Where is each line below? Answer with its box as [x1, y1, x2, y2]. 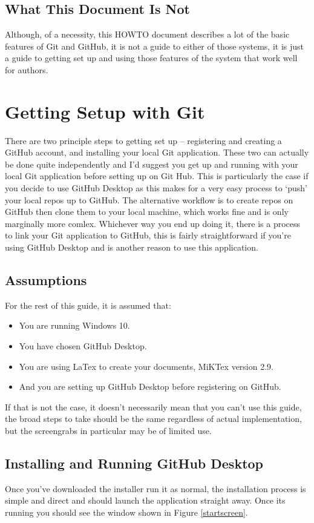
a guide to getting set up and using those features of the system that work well [5, 51, 298, 64]
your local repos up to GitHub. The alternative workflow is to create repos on [5, 193, 293, 206]
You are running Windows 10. [19, 319, 130, 332]
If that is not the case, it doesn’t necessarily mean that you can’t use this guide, [5, 400, 302, 413]
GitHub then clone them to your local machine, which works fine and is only [5, 205, 289, 218]
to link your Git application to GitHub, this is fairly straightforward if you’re [5, 229, 291, 242]
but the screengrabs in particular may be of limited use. [5, 424, 212, 436]
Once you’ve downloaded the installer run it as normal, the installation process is [5, 482, 306, 495]
